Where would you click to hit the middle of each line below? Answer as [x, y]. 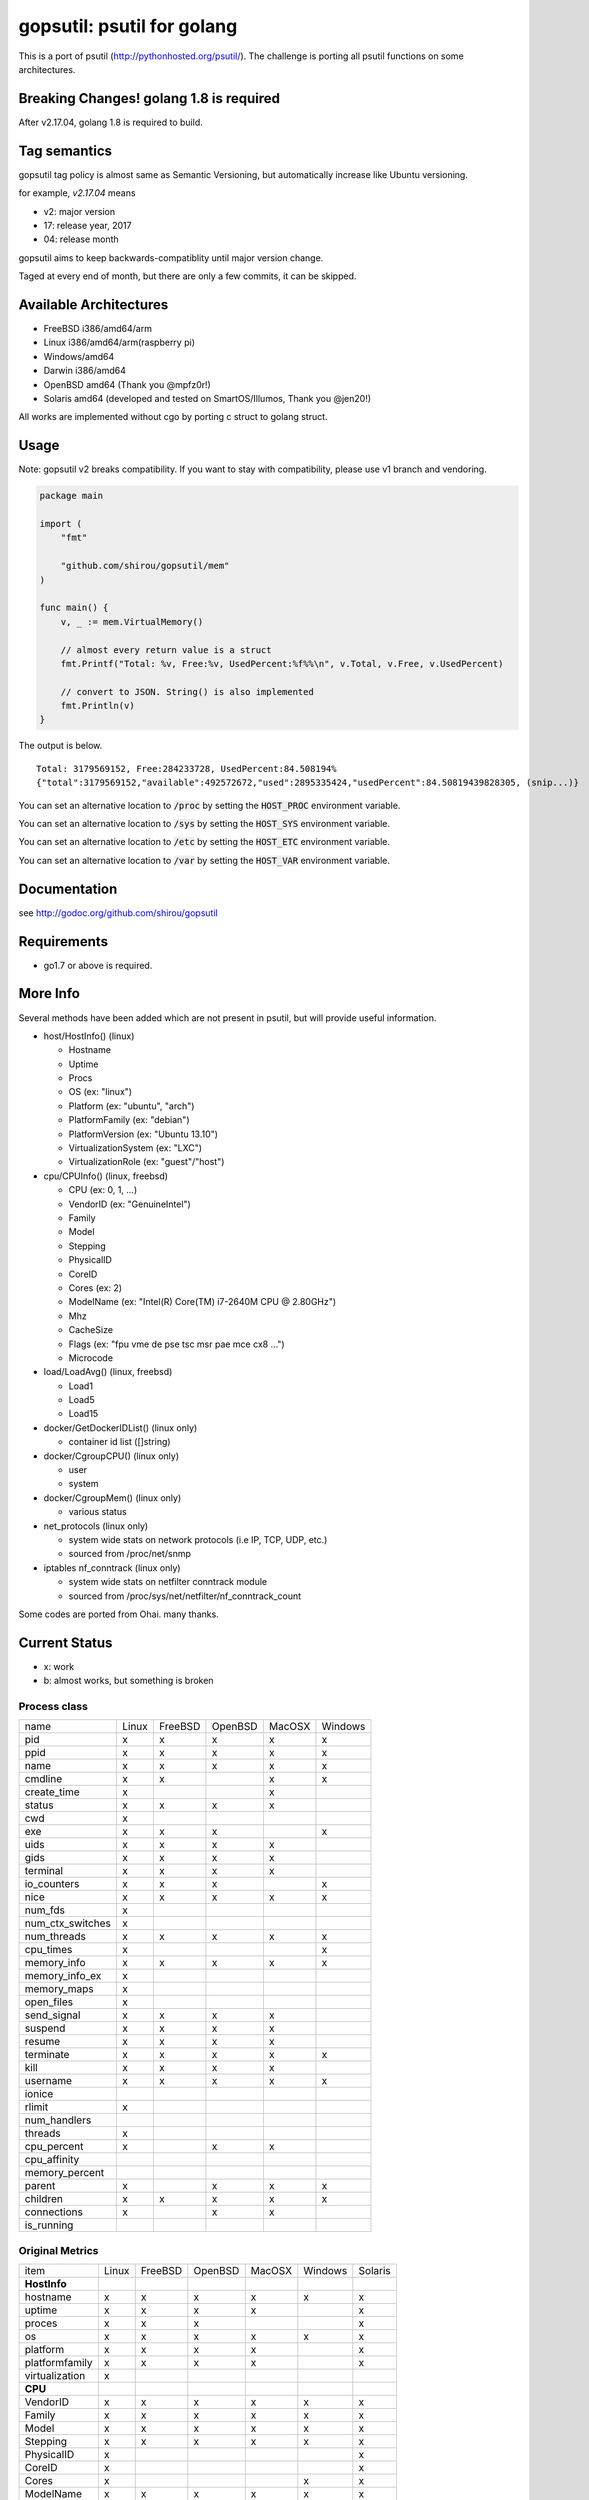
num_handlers [58, 2120]
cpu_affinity [52, 2160]
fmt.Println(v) [97, 706]
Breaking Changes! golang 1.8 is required [149, 98]
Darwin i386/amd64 [85, 371]
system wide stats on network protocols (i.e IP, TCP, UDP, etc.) [198, 1539]
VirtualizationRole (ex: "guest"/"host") [146, 1162]
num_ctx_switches [68, 1923]
